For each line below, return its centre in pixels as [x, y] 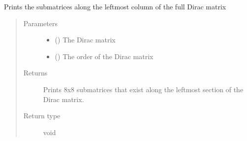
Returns [35, 73]
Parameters [40, 23]
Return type [42, 116]
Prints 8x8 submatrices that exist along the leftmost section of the [143, 89]
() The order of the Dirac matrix [104, 56]
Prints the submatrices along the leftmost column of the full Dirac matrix [115, 6]
